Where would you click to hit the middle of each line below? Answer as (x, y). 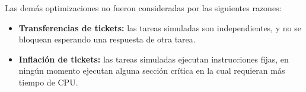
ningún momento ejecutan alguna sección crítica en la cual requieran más (152, 70)
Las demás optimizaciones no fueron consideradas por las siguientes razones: (143, 8)
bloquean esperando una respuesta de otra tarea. (107, 39)
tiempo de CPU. (48, 82)
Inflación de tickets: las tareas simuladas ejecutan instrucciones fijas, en (154, 59)
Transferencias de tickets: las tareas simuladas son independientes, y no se (160, 27)
